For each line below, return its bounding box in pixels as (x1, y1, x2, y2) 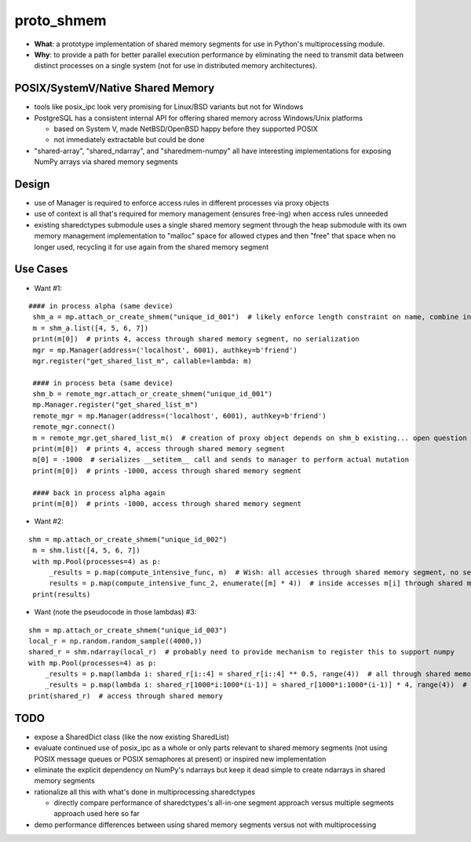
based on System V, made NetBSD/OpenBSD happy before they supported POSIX (53, 124, 318, 133)
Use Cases (14, 263, 68, 276)
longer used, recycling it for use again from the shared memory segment (34, 242, 269, 251)
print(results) (32, 589, 91, 599)
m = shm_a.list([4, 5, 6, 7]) (32, 323, 149, 333)
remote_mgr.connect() (32, 422, 116, 432)
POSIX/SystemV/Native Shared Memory (14, 82, 215, 95)
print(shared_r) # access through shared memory (28, 691, 224, 700)
